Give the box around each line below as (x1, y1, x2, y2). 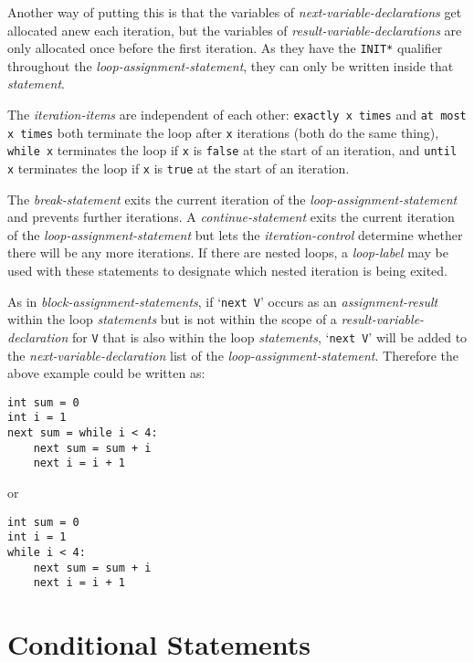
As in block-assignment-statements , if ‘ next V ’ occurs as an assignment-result (7, 291, 438, 310)
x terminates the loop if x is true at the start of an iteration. (7, 159, 350, 177)
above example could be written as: (7, 363, 205, 383)
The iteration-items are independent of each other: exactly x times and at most (7, 105, 467, 124)
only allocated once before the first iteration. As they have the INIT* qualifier (7, 38, 443, 58)
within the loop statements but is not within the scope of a (7, 310, 337, 329)
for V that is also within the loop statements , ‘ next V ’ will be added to (72, 327, 468, 346)
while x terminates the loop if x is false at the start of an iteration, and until (7, 141, 458, 160)
